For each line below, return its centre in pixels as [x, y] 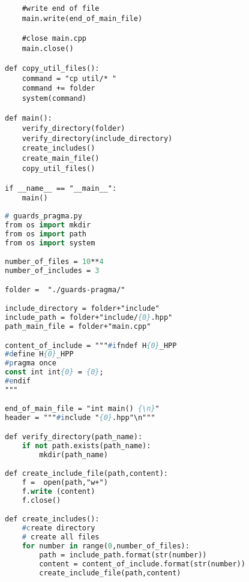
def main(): [28, 118]
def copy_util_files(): [52, 68]
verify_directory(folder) [73, 128]
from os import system [50, 243]
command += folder [58, 88]
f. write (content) [58, 491]
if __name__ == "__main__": [61, 188]
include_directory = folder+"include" [82, 309]
